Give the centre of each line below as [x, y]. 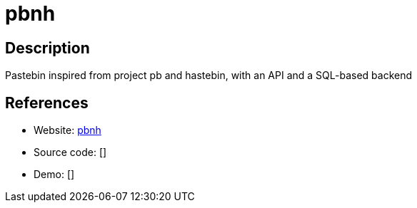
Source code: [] [70, 152]
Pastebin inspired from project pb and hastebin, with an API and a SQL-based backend [209, 76]
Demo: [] [54, 175]
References [47, 103]
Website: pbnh [67, 130]
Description [47, 48]
